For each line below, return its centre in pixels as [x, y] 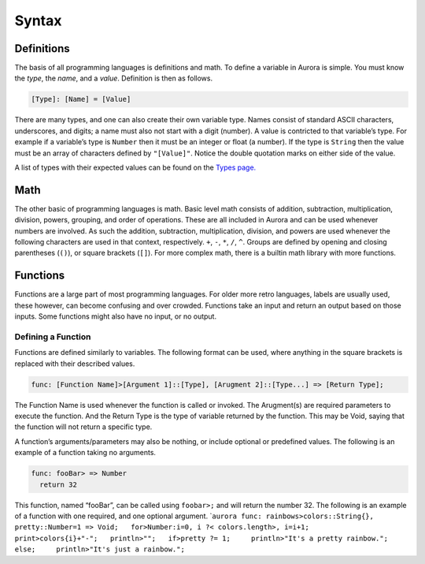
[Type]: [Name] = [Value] [81, 99]
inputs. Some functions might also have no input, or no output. [115, 316]
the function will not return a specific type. [83, 427]
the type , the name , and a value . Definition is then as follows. [113, 78]
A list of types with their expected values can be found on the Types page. [135, 167]
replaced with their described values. [75, 364]
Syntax [38, 21]
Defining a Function [53, 337]
